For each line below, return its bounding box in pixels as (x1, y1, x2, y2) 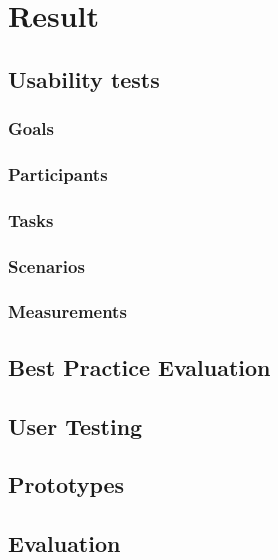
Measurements (8, 299, 127, 324)
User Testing (8, 410, 143, 441)
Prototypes (8, 469, 125, 500)
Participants (8, 161, 108, 186)
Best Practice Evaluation (8, 351, 271, 382)
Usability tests (8, 63, 160, 94)
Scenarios (8, 253, 85, 278)
